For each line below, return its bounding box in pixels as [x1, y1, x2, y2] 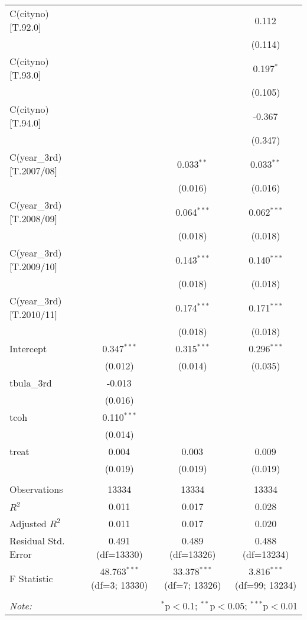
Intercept [9, 342, 47, 355]
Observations [9, 482, 63, 496]
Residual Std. [9, 534, 65, 547]
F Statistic [9, 571, 53, 585]
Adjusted [9, 517, 47, 530]
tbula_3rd [9, 376, 52, 389]
